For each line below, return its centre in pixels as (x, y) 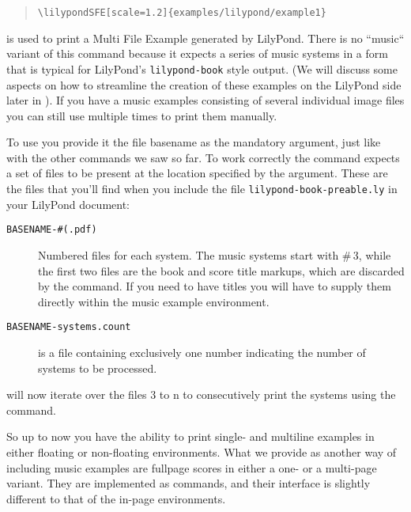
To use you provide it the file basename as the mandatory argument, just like (194, 142)
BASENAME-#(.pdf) (52, 230)
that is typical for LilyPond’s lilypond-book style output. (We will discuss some (202, 68)
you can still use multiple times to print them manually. (142, 115)
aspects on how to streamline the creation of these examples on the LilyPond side (204, 84)
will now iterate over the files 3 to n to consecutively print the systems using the (201, 394)
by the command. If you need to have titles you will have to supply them (215, 286)
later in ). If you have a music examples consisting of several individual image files (205, 100)
